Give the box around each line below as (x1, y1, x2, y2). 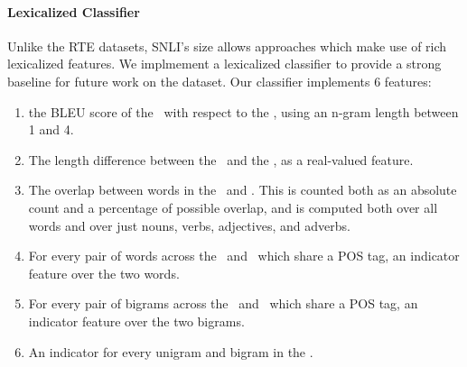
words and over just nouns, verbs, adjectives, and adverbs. (28, 216, 350, 234)
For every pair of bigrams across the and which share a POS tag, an (28, 294, 418, 313)
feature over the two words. (28, 263, 180, 282)
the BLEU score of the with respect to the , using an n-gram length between (28, 102, 459, 121)
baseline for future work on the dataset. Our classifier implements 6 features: (7, 71, 432, 90)
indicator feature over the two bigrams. (28, 311, 245, 330)
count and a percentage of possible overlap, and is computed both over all (28, 197, 438, 216)
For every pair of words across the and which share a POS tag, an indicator (28, 246, 460, 265)
